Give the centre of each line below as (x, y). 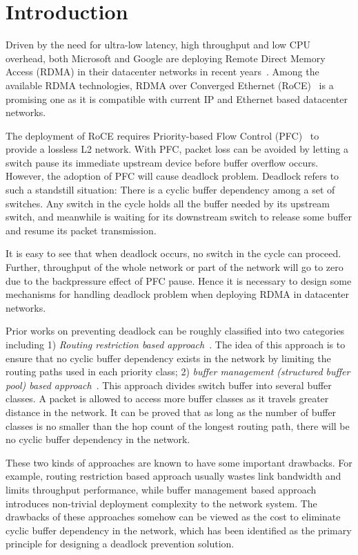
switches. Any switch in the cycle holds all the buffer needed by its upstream (168, 203)
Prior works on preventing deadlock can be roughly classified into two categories (175, 331)
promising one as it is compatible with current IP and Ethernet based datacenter (177, 98)
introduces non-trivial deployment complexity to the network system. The (161, 503)
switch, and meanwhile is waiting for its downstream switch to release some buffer (179, 217)
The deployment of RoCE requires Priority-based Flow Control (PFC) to (162, 135)
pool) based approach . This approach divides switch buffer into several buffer (169, 385)
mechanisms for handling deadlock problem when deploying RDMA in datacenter (178, 294)
